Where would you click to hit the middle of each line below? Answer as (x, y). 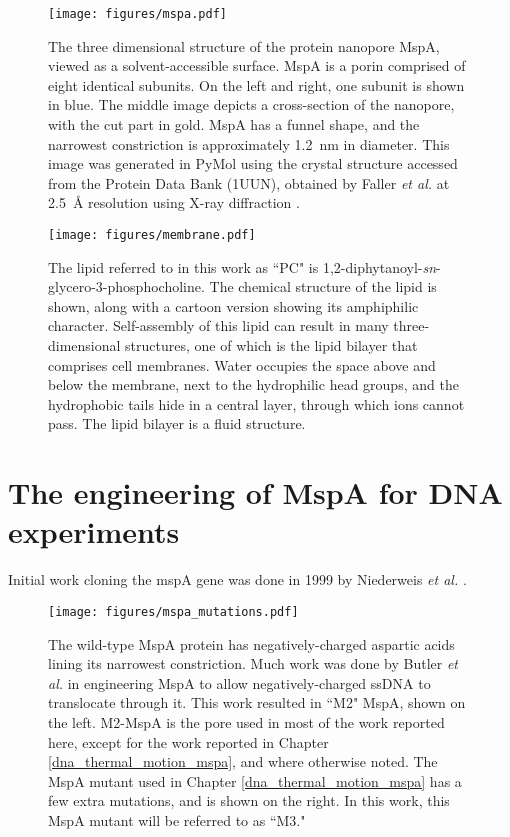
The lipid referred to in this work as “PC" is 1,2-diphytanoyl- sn (242, 266)
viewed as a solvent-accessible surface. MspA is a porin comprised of (257, 65)
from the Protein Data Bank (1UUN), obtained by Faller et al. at (249, 182)
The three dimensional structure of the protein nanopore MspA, (244, 45)
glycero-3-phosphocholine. (126, 286)
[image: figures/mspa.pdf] (137, 14)
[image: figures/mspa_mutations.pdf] (173, 611)
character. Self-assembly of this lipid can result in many (218, 325)
